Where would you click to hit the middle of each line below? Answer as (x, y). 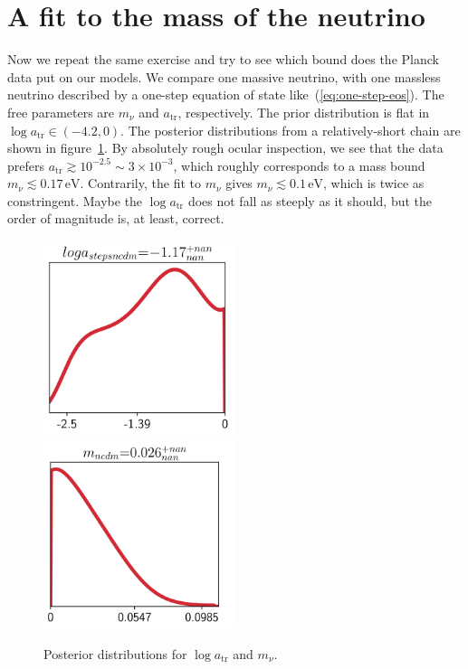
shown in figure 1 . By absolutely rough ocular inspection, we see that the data (225, 148)
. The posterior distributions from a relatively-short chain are (291, 130)
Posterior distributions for (115, 653)
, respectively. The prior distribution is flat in (304, 112)
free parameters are (61, 112)
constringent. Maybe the (75, 200)
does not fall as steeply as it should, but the (310, 200)
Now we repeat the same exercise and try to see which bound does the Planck (223, 59)
